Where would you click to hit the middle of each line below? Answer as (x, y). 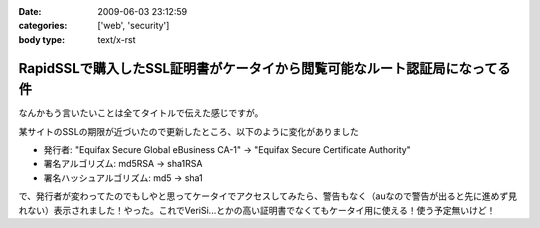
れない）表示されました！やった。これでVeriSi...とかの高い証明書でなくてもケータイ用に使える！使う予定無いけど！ (257, 210)
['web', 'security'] (133, 26)
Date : (30, 11)
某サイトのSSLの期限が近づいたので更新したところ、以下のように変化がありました (188, 131)
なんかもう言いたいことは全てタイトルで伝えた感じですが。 (141, 113)
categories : (43, 26)
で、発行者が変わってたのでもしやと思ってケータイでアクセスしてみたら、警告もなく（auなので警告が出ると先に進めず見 (267, 196)
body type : (41, 39)
